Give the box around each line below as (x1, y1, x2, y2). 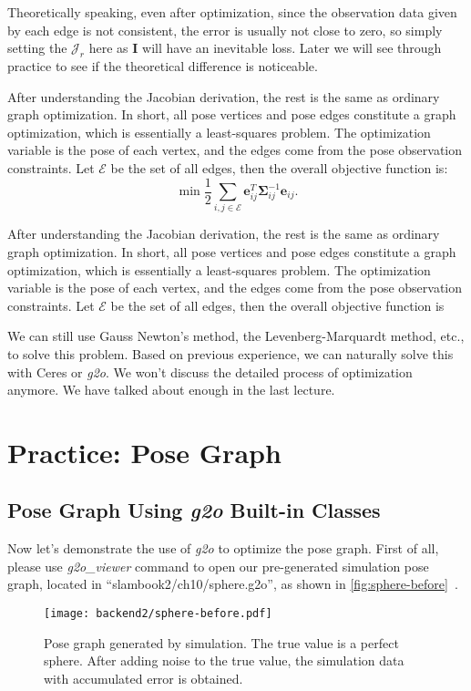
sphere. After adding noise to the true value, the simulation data (44, 651, 404, 670)
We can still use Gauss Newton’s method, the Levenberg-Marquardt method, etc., (7, 326, 465, 345)
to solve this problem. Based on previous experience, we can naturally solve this (7, 344, 454, 363)
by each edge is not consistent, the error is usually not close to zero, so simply (7, 20, 443, 39)
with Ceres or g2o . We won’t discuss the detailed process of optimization (7, 362, 413, 381)
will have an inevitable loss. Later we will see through (142, 38, 442, 57)
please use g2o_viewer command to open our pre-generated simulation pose (7, 556, 429, 575)
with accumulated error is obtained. (44, 668, 243, 687)
